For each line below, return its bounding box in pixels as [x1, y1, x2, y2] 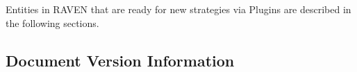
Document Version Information [6, 49, 235, 71]
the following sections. [6, 15, 99, 30]
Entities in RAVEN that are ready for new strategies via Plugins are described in [6, 2, 351, 16]
